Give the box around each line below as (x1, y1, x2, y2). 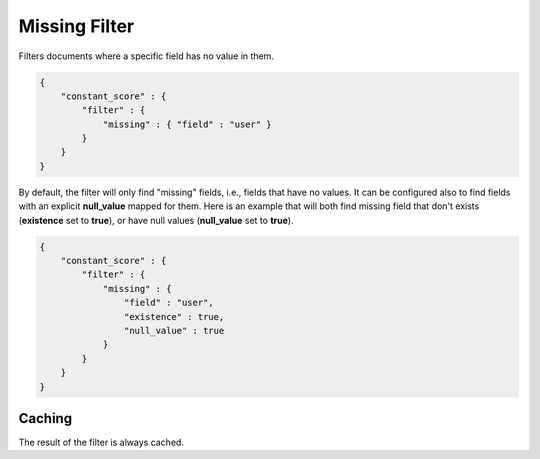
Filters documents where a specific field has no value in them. (18, 50, 275, 62)
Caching (18, 410, 73, 427)
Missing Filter (18, 15, 135, 37)
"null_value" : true (123, 325, 225, 336)
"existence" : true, (123, 311, 225, 322)
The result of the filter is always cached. (18, 436, 185, 449)
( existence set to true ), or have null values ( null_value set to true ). (18, 214, 294, 226)
